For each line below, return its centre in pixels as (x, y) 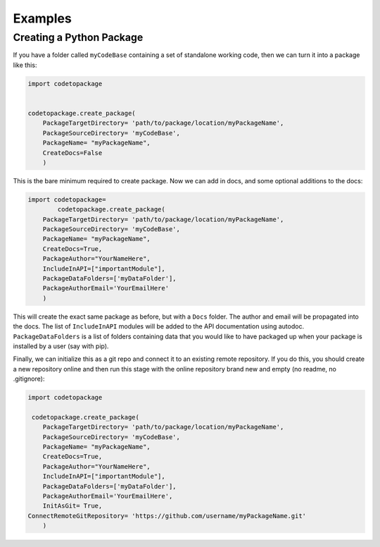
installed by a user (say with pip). (61, 346)
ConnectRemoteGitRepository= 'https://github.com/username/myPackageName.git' (167, 516)
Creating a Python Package (78, 37)
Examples (42, 18)
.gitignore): (29, 379)
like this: (25, 65)
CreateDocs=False (72, 153)
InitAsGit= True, (72, 506)
